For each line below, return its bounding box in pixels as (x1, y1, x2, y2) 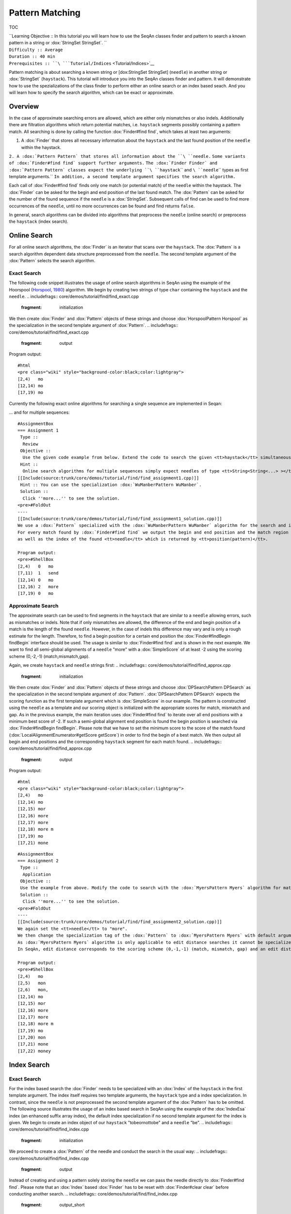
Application (22, 872, 51, 877)
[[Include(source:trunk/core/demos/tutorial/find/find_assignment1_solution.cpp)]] (17, 516, 223, 522)
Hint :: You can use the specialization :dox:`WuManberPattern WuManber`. (20, 482, 202, 488)
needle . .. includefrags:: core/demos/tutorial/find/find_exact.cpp (9, 294, 139, 300)
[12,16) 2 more (17, 584, 59, 590)
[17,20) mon (17, 1035, 46, 1040)
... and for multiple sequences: (9, 409, 70, 415)
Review (22, 441, 38, 447)
